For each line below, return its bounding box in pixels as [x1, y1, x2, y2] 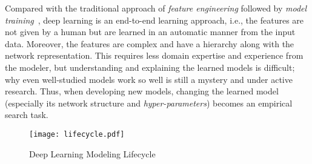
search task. [5, 108, 48, 121]
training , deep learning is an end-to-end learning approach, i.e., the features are [5, 13, 304, 26]
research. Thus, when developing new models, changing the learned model [5, 85, 279, 97]
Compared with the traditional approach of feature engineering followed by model [5, 2, 307, 14]
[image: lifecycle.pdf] [29, 130, 125, 139]
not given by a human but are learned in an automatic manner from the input [5, 25, 296, 38]
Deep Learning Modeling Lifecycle [29, 147, 156, 160]
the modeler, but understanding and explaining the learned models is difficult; [5, 61, 295, 73]
